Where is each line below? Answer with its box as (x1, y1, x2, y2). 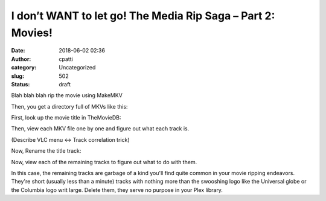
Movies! (11, 26, 53, 39)
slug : (11, 72, 24, 80)
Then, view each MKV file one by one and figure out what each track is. (11, 125, 190, 132)
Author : (11, 55, 31, 63)
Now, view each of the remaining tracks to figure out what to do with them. (11, 158, 197, 165)
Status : (11, 80, 30, 88)
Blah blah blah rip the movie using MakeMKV (11, 92, 123, 99)
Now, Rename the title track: (11, 147, 81, 155)
